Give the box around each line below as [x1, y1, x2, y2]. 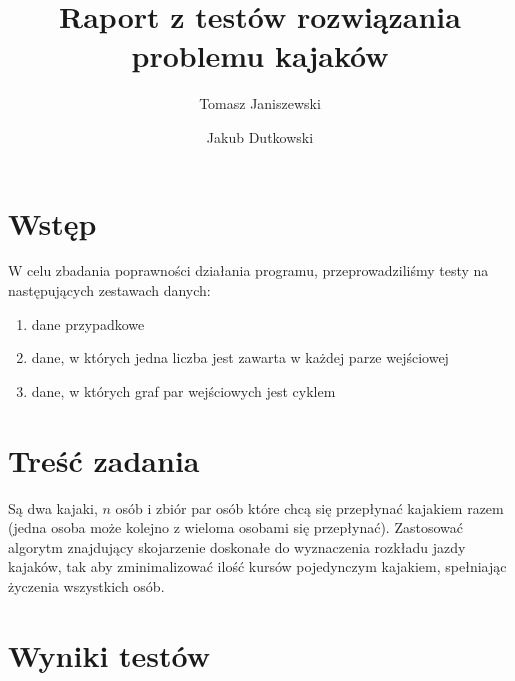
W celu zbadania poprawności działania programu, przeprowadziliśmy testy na [8, 260, 489, 281]
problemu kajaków [131, 35, 389, 76]
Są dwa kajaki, [8, 497, 98, 518]
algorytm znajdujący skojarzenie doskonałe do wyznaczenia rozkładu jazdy [8, 536, 466, 557]
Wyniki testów [8, 634, 211, 675]
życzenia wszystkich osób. [8, 575, 165, 596]
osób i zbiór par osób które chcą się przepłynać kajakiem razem [115, 497, 504, 518]
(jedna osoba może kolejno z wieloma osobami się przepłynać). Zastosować [8, 517, 463, 538]
